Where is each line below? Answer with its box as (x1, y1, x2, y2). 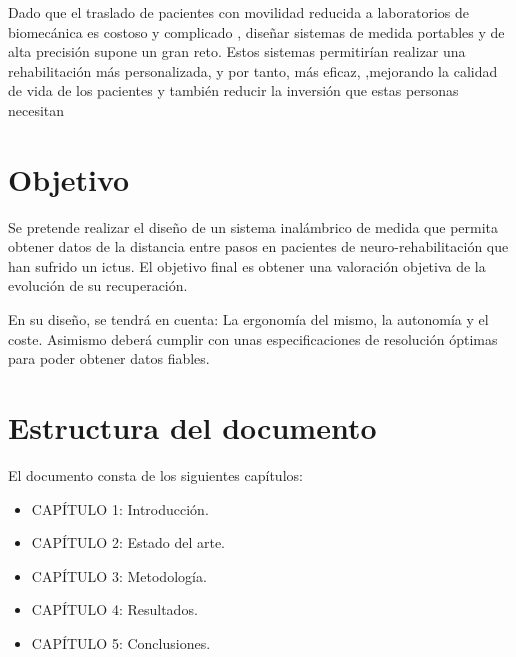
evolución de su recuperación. (8, 275, 188, 296)
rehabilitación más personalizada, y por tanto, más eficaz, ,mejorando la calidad (8, 60, 498, 81)
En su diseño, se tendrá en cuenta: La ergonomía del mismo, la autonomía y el (8, 309, 489, 330)
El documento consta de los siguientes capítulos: (8, 464, 303, 485)
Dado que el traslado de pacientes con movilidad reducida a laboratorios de (8, 2, 470, 22)
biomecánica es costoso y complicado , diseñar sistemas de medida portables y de (8, 21, 505, 42)
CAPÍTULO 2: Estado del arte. (31, 532, 225, 553)
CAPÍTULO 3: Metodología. (31, 565, 207, 586)
